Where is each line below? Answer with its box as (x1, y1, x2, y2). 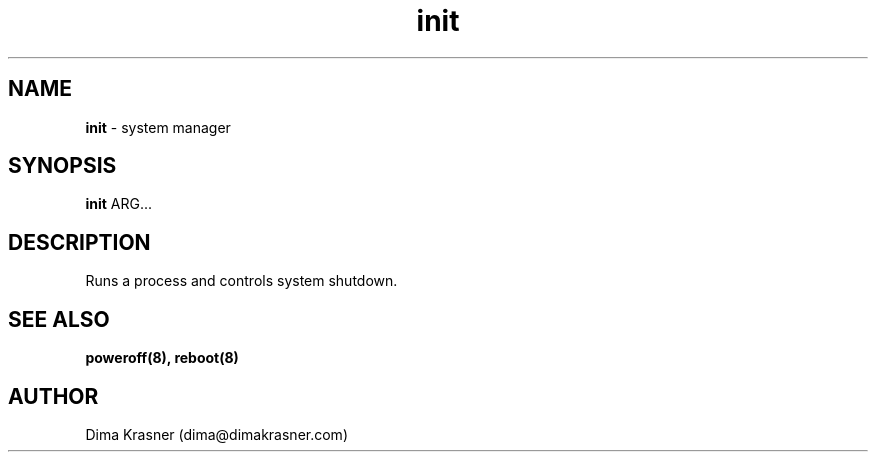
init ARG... (85, 195, 152, 213)
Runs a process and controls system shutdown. (85, 272, 398, 290)
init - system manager (85, 118, 231, 136)
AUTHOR (8, 383, 99, 409)
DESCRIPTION (8, 229, 151, 255)
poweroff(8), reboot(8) (85, 349, 239, 367)
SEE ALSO (8, 306, 110, 332)
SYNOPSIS (8, 153, 117, 179)
